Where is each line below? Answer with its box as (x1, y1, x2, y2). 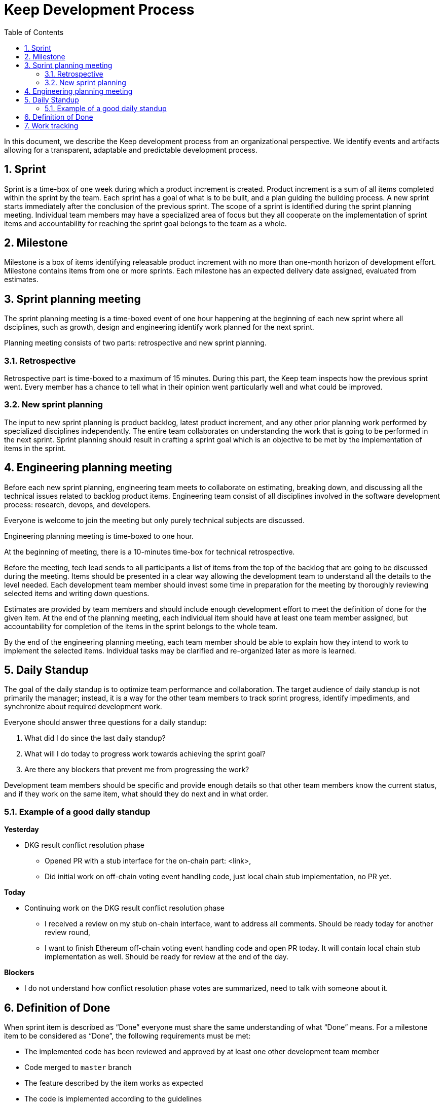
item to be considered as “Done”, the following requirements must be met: (4, 1031, 251, 1041)
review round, (45, 928, 91, 937)
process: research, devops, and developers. (4, 500, 151, 509)
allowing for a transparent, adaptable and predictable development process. (4, 145, 257, 154)
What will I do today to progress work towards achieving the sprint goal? (24, 749, 266, 758)
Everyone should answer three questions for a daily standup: (4, 718, 207, 727)
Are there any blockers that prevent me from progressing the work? (24, 765, 249, 774)
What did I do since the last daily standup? (24, 734, 166, 743)
